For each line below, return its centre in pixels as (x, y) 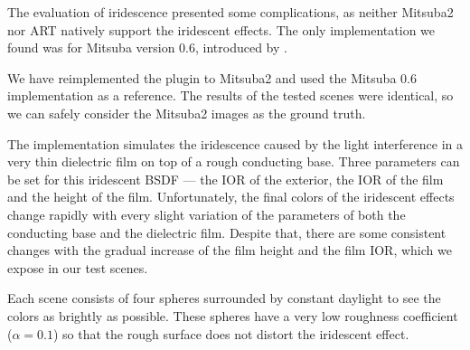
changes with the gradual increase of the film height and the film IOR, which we (230, 250)
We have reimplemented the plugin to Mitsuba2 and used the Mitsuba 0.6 (212, 77)
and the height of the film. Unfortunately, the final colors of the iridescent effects (231, 197)
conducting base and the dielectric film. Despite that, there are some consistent (227, 232)
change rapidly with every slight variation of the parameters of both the (207, 214)
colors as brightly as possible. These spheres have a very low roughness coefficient (233, 315)
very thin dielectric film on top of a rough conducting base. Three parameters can (234, 161)
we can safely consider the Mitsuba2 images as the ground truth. (187, 113)
